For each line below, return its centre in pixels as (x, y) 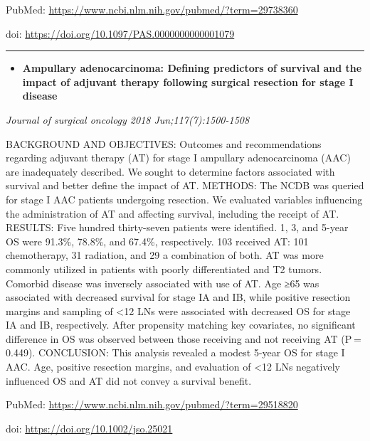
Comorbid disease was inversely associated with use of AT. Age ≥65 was (163, 283)
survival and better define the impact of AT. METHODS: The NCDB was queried (185, 185)
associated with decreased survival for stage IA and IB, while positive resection (178, 297)
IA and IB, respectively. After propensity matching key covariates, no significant (181, 325)
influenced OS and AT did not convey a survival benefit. (129, 380)
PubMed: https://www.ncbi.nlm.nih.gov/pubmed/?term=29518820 (152, 404)
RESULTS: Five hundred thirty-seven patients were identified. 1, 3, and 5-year (177, 227)
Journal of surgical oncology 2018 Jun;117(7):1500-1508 (128, 119)
